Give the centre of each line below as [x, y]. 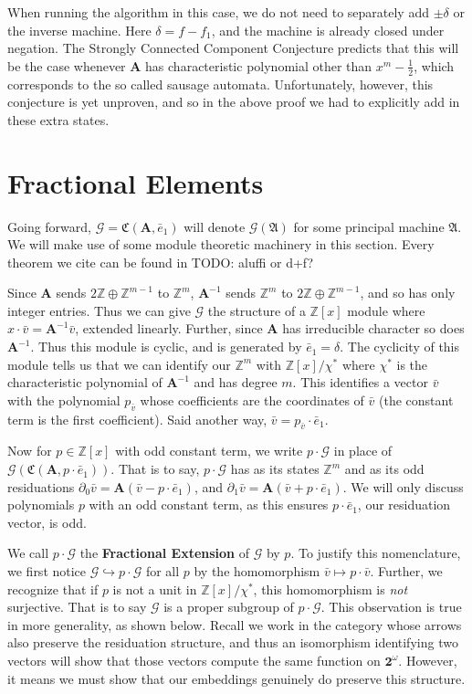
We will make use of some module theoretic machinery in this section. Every [221, 244]
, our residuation [404, 505]
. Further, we [406, 571]
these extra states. [58, 119]
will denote [215, 226]
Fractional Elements [136, 182]
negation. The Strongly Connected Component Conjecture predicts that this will [233, 48]
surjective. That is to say [77, 607]
